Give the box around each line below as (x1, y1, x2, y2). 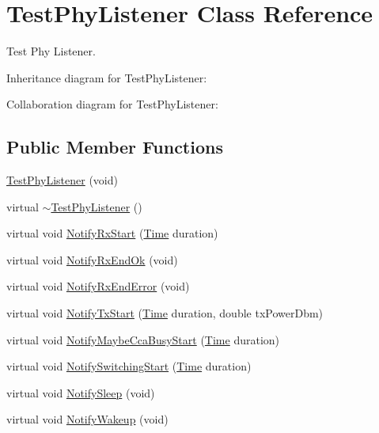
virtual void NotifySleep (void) (6, 384, 155, 401)
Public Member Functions (6, 135, 223, 159)
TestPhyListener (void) (6, 172, 118, 188)
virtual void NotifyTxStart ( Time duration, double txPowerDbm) (6, 305, 324, 321)
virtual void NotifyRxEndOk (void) (6, 251, 178, 268)
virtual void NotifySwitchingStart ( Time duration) (6, 358, 252, 374)
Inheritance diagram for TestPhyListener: (6, 69, 207, 85)
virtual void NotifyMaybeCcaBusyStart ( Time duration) (6, 331, 280, 348)
